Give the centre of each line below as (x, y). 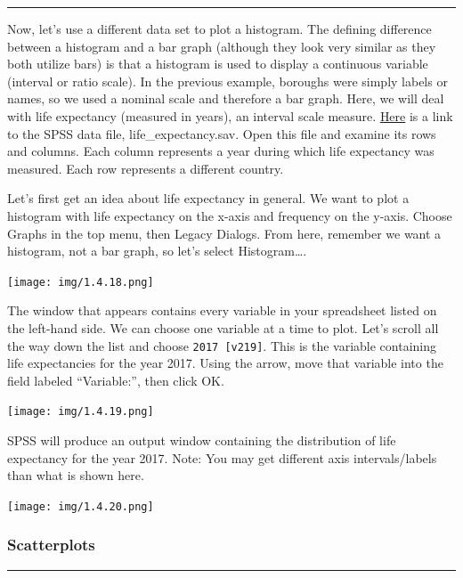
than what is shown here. (76, 475)
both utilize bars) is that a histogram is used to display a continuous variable (218, 64)
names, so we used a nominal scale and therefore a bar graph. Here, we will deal (226, 98)
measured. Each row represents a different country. (146, 168)
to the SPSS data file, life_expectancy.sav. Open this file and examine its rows (222, 133)
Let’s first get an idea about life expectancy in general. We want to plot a (208, 198)
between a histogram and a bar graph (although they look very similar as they (222, 46)
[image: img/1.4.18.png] (81, 282)
